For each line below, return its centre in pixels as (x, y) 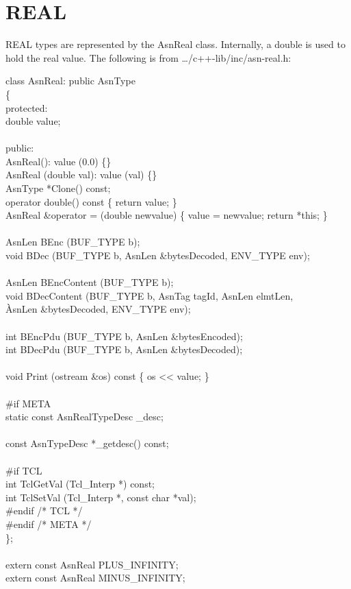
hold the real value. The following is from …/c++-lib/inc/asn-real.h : (148, 57)
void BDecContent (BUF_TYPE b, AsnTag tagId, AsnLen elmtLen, (149, 295)
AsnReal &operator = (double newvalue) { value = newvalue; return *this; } (167, 215)
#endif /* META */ (49, 524)
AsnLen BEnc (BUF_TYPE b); (73, 242)
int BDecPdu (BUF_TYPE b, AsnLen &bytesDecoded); (124, 349)
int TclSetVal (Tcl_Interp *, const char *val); (101, 497)
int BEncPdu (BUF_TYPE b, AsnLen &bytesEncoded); (124, 336)
